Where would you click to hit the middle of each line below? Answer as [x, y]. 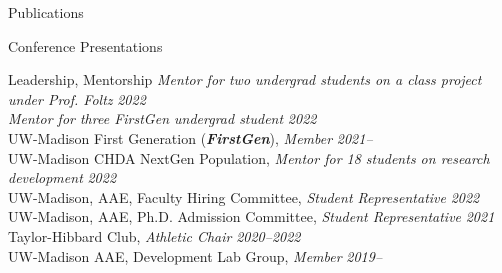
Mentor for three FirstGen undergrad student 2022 [162, 118]
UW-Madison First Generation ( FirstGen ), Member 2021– [190, 137]
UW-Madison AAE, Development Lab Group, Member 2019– [195, 255]
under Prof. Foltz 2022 [77, 98]
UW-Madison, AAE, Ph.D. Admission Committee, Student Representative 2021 [251, 216]
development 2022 [62, 177]
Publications [46, 12]
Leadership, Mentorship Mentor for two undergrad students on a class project [245, 79]
